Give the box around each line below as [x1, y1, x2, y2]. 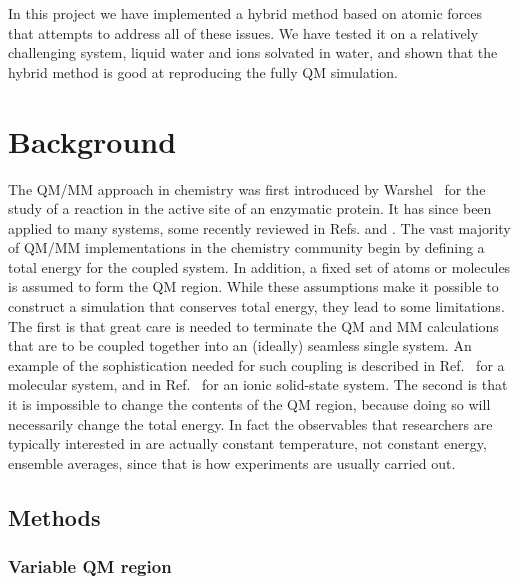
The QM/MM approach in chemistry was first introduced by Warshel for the [8, 178, 486, 199]
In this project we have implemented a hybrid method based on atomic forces [8, 3, 482, 23]
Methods [8, 501, 101, 532]
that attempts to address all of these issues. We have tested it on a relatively [8, 22, 479, 43]
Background [8, 120, 177, 161]
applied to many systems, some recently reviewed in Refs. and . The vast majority [8, 217, 511, 238]
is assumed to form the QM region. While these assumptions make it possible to [8, 276, 499, 297]
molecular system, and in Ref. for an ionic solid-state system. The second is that [8, 374, 508, 395]
